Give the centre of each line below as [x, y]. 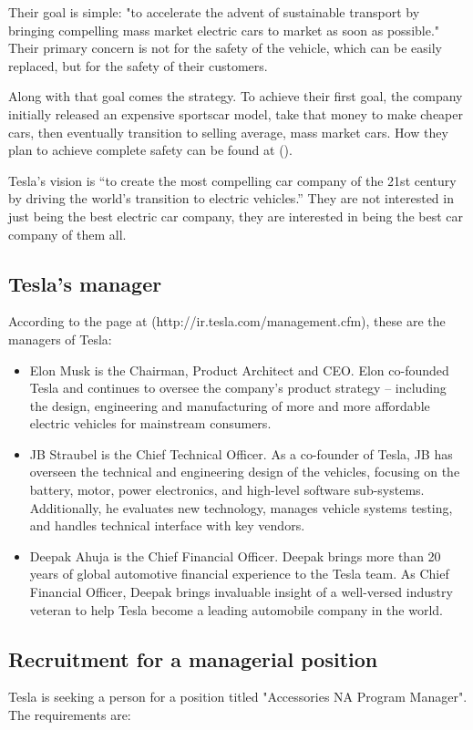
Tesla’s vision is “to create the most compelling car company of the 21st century [232, 180]
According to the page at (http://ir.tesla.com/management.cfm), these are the [227, 321]
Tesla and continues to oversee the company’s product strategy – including [238, 388]
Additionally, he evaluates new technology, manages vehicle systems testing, [241, 507]
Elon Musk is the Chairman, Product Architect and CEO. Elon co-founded [239, 370]
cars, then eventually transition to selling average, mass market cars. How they [228, 132]
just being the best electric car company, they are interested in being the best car [236, 216]
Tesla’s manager [85, 283]
